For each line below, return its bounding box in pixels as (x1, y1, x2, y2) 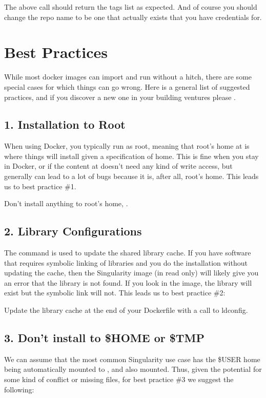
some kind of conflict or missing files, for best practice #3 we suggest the (4, 374, 234, 385)
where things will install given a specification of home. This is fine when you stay (4, 150, 259, 161)
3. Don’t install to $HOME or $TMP (4, 330, 205, 346)
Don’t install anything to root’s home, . (4, 198, 128, 209)
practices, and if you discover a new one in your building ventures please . (4, 91, 236, 102)
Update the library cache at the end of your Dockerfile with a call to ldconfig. (4, 305, 248, 315)
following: (4, 384, 34, 394)
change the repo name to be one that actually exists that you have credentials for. (4, 11, 262, 22)
